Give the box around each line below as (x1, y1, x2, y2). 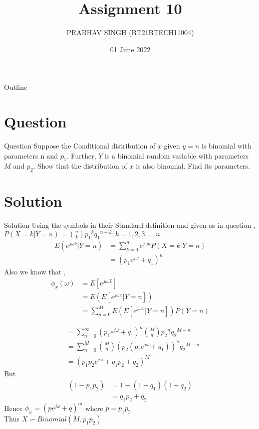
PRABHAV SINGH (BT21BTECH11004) (66, 27, 194, 38)
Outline (4, 82, 27, 92)
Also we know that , (4, 266, 66, 277)
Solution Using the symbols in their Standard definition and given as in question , (4, 220, 255, 230)
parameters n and (4, 150, 58, 161)
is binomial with (201, 140, 251, 151)
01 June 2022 (110, 44, 151, 54)
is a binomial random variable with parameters (104, 150, 248, 161)
